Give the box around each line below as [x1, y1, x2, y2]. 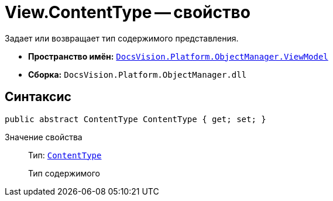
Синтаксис [5, 89, 71, 105]
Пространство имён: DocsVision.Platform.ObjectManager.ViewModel [28, 51, 328, 61]
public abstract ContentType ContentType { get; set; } [5, 114, 266, 124]
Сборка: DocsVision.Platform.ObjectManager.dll [28, 69, 247, 79]
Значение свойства [5, 131, 83, 142]
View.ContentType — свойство [5, 2, 250, 22]
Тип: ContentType [28, 150, 102, 160]
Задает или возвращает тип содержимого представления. [5, 33, 239, 43]
